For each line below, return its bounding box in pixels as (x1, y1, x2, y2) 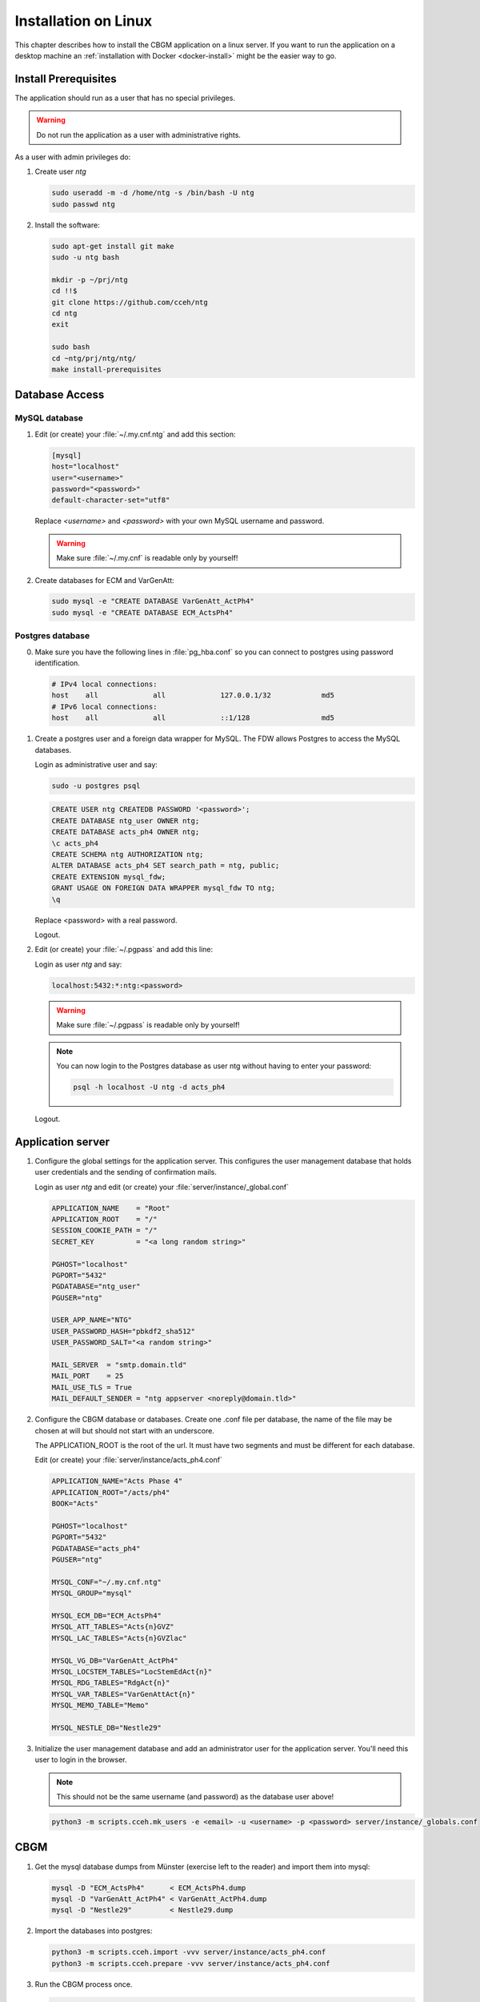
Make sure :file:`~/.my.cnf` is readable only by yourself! (56, 553, 238, 563)
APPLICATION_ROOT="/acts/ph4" (51, 1488, 170, 1497)
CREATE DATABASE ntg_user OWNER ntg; (51, 816, 200, 825)
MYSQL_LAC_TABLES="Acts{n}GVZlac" (51, 1634, 187, 1642)
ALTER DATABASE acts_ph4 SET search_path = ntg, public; (51, 861, 280, 870)
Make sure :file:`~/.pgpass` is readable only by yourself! (56, 1020, 240, 1030)
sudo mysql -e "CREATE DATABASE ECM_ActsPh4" (51, 608, 234, 617)
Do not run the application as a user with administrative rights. (36, 130, 242, 139)
